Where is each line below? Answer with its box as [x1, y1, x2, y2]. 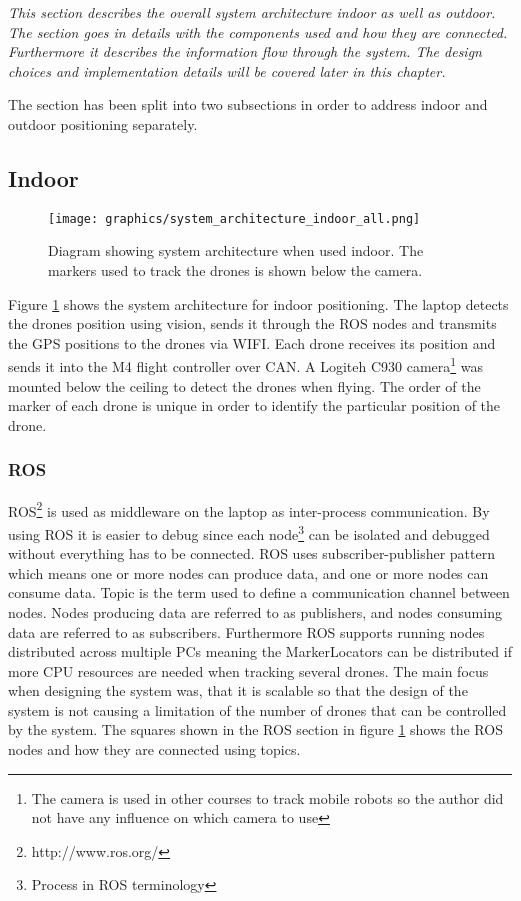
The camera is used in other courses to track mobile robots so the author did [31, 787, 504, 808]
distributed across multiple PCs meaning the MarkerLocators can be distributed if [8, 641, 512, 662]
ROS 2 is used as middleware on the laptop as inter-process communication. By [8, 497, 490, 521]
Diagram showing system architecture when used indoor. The [48, 240, 424, 261]
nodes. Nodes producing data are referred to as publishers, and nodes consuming [8, 601, 502, 622]
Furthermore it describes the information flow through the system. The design [8, 41, 482, 62]
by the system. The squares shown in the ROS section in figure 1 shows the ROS [8, 719, 503, 740]
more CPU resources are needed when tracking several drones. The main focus [8, 660, 489, 681]
